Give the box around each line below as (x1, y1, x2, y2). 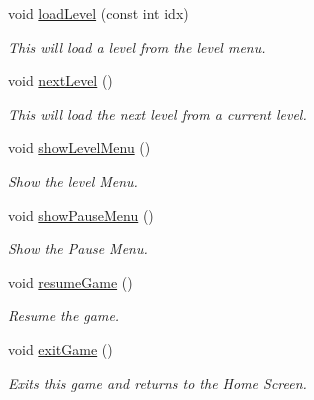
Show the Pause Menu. (8, 238, 148, 259)
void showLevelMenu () (8, 137, 151, 158)
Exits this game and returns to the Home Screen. (8, 372, 307, 393)
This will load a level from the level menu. (8, 36, 266, 57)
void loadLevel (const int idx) (8, 3, 189, 23)
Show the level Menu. (8, 170, 138, 191)
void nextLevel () (8, 70, 113, 91)
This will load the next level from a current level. (8, 103, 307, 124)
